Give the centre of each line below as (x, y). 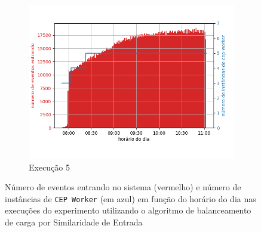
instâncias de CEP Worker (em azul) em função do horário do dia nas (130, 198)
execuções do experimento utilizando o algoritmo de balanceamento (128, 210)
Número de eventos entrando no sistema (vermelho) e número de (123, 187)
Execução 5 (50, 167)
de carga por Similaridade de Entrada (74, 222)
